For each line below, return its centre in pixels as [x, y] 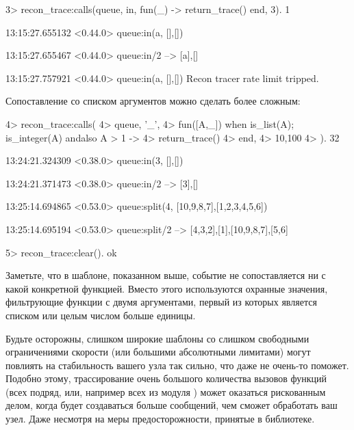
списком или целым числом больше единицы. [101, 315]
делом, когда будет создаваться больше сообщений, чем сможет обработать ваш [172, 405]
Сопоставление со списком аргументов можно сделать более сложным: [153, 101]
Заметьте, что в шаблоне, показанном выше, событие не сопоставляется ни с [166, 275]
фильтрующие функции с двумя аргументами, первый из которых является [161, 302]
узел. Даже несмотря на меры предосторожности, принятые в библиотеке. [160, 419]
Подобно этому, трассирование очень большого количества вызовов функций [166, 378]
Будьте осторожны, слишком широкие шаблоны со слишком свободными [157, 338]
